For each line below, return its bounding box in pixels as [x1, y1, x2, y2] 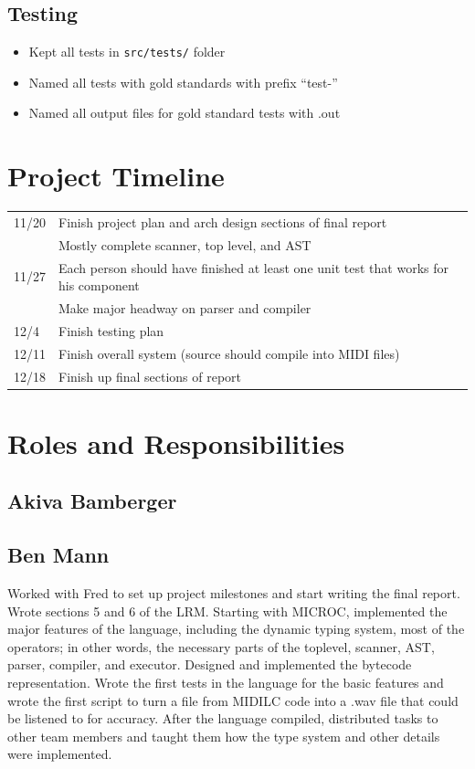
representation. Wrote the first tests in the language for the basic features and [7, 673, 444, 691]
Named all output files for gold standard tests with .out [28, 103, 341, 122]
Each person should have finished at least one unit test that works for [58, 258, 449, 277]
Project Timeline [7, 157, 225, 195]
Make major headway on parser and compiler [58, 299, 311, 318]
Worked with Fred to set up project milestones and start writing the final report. [7, 584, 460, 603]
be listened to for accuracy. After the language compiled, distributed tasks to [7, 709, 438, 728]
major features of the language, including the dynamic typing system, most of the [7, 619, 465, 638]
